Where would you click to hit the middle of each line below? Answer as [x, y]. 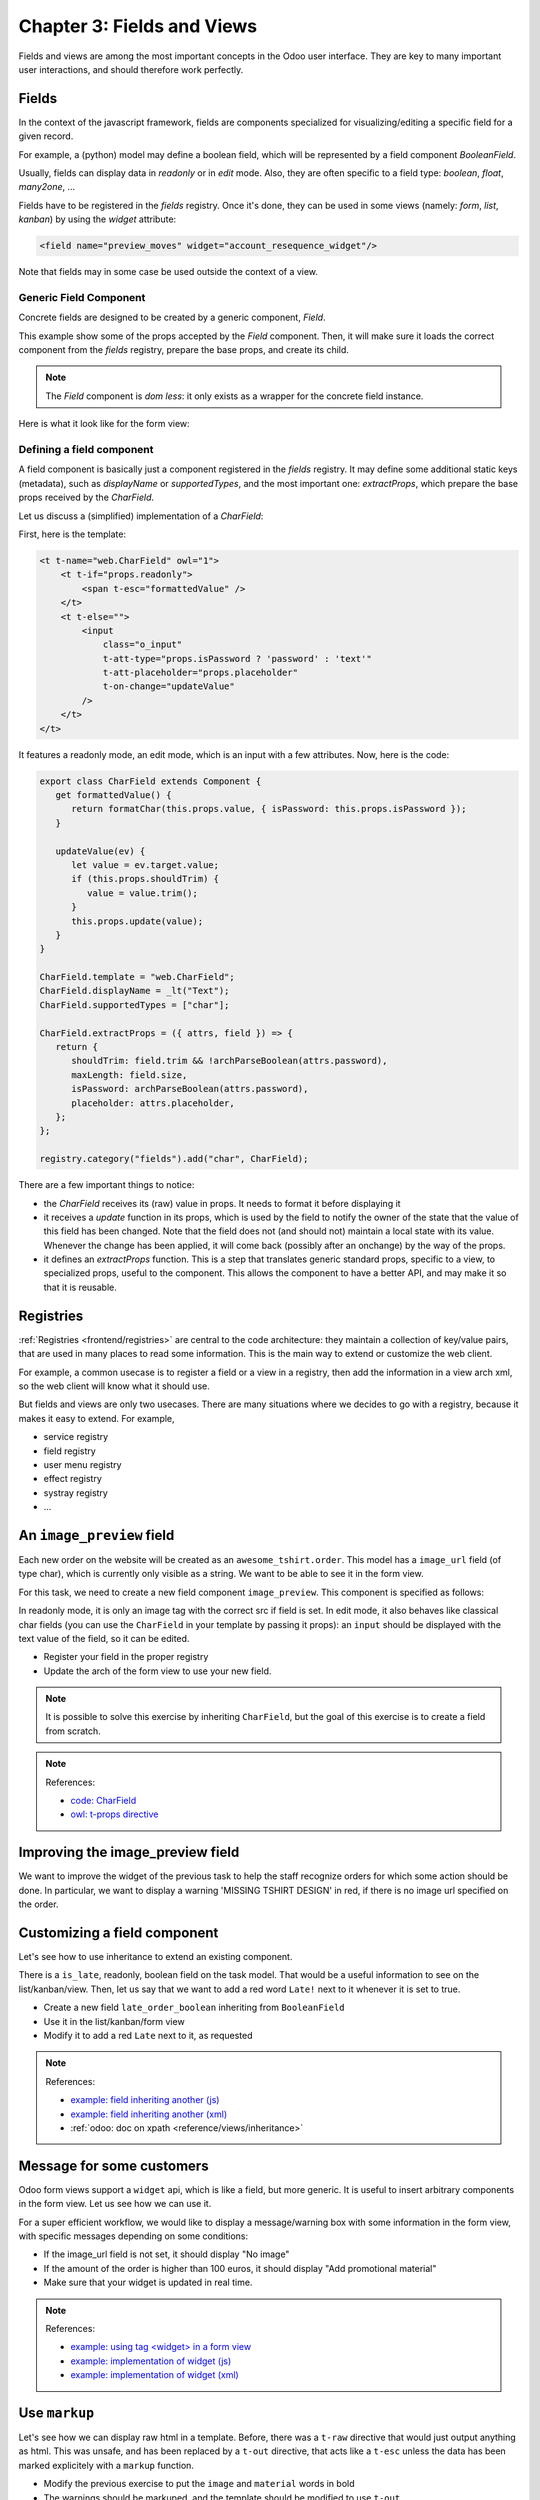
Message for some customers [113, 2165]
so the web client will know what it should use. [114, 1386]
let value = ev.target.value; [145, 864]
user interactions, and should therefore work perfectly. [131, 69]
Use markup [56, 2412]
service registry [76, 1437]
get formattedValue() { [113, 794]
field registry [70, 1451]
